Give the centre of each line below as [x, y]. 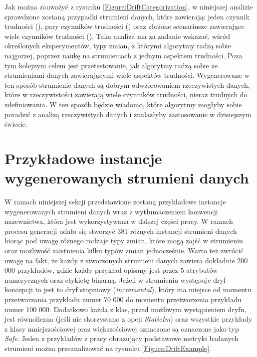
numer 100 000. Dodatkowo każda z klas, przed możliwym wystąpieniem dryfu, [126, 309]
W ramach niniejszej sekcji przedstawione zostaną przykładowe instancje [115, 202]
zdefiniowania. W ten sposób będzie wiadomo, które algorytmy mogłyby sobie [123, 104]
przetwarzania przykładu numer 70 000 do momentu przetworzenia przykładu [123, 299]
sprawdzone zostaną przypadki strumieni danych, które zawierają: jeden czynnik [127, 16]
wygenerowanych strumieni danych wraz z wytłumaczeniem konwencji [111, 211]
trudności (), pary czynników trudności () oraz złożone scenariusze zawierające [125, 26]
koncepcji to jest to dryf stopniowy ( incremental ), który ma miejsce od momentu [128, 289]
